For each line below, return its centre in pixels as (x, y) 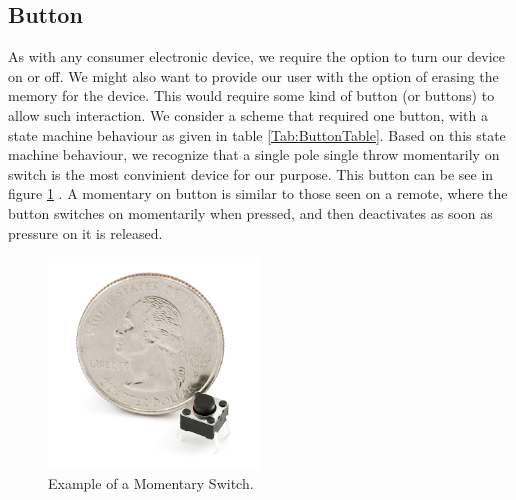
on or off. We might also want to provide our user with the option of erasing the (253, 75)
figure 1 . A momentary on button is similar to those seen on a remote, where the (258, 193)
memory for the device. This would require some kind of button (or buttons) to (251, 95)
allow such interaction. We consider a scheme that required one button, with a (248, 114)
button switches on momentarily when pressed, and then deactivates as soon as (250, 212)
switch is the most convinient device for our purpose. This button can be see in (251, 173)
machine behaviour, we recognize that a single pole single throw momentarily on (254, 154)
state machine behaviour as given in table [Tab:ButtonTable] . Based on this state (257, 134)
